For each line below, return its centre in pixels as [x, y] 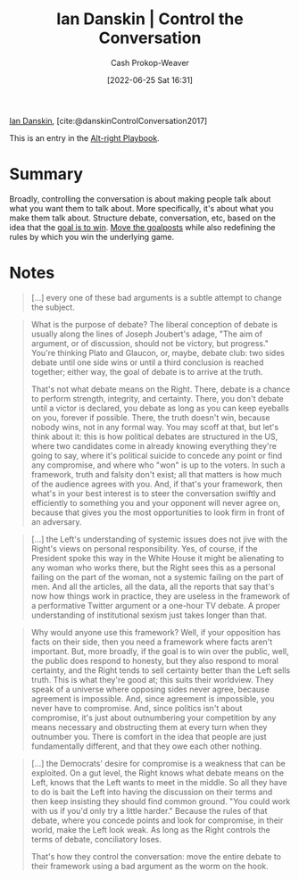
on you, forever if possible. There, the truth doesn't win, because [150, 417]
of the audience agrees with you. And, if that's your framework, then [157, 484]
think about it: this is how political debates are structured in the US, [154, 436]
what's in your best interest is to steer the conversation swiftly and [154, 493]
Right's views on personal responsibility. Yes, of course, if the [144, 548]
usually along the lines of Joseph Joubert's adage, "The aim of [147, 334]
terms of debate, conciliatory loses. [96, 839]
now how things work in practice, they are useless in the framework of [160, 596]
